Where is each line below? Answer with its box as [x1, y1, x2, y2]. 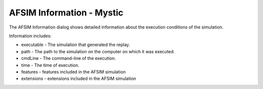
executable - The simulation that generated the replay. [21, 42, 130, 48]
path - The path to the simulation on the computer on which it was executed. [21, 48, 175, 54]
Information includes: [9, 33, 52, 39]
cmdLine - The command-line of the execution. [21, 56, 116, 61]
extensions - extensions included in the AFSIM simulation [21, 75, 136, 82]
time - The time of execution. [21, 62, 80, 68]
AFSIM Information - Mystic [9, 7, 124, 18]
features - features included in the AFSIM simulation [21, 69, 126, 74]
